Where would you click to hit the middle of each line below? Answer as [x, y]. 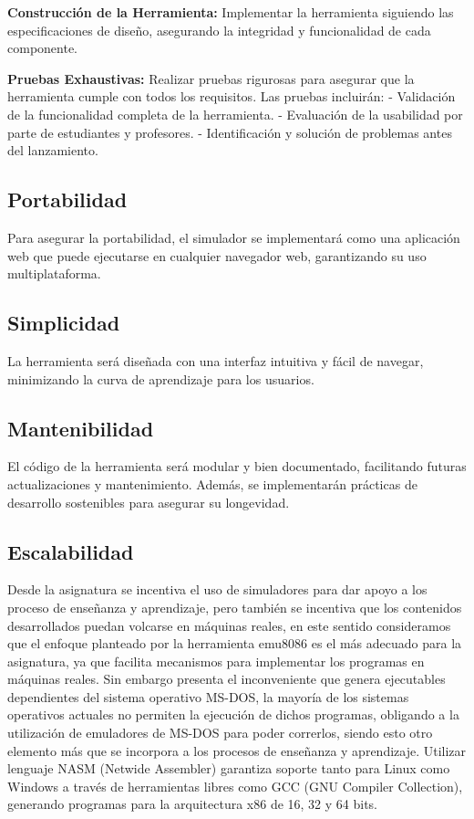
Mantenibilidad [81, 428]
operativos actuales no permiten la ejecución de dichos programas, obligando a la [233, 714]
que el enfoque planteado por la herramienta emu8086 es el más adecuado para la [235, 643]
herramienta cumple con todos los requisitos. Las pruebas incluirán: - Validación [232, 96]
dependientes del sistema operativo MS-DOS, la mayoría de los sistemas [208, 696]
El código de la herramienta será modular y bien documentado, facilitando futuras [237, 466]
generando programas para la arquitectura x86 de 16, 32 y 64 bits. [193, 804]
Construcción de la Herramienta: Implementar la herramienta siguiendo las [231, 12]
